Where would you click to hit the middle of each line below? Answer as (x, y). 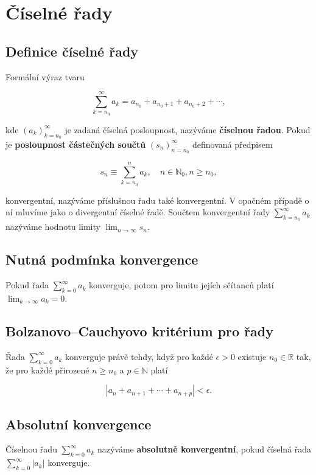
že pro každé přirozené (47, 369)
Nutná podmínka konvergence (102, 259)
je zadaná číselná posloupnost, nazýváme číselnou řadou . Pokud (188, 129)
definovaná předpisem (233, 144)
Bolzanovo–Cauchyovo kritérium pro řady (139, 331)
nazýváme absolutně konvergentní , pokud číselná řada (204, 449)
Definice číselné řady (72, 51)
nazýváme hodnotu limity (53, 227)
